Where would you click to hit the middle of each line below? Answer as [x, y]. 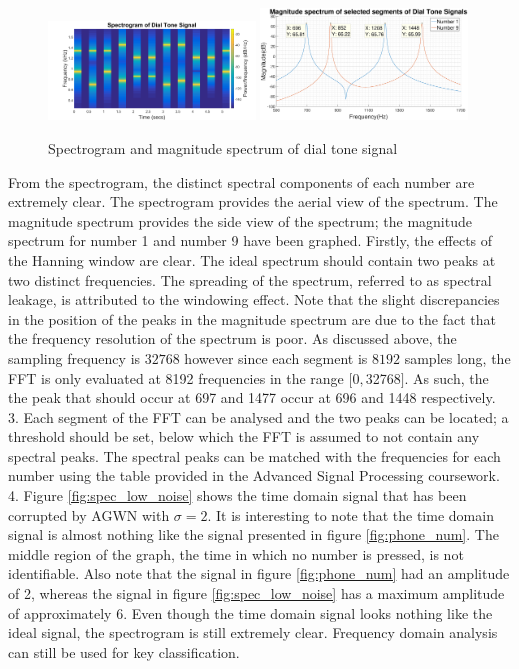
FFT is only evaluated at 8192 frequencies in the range [176, 377]
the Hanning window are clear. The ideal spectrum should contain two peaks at [252, 259]
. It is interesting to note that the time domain [350, 514]
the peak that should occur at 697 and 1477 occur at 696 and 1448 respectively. [252, 397]
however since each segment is [276, 357]
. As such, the [446, 377]
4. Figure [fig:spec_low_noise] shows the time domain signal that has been [237, 495]
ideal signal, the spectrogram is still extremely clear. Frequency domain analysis [253, 632]
